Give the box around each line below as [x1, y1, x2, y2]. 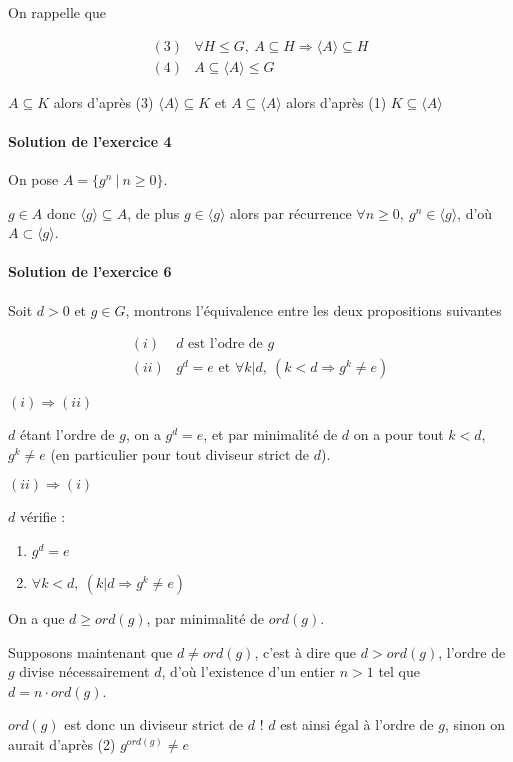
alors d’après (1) [286, 91, 387, 112]
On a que [8, 608, 65, 629]
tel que [378, 661, 421, 682]
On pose [8, 169, 59, 190]
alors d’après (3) [53, 91, 154, 112]
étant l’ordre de [19, 424, 115, 445]
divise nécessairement [19, 661, 150, 682]
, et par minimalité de [203, 424, 338, 445]
